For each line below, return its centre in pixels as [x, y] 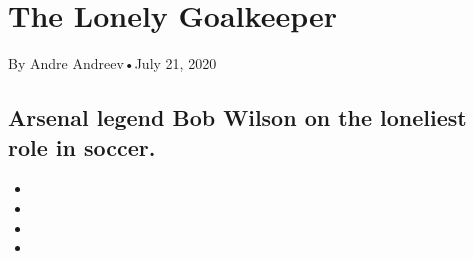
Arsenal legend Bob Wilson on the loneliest [237, 117]
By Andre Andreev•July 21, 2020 [112, 63]
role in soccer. [82, 146]
